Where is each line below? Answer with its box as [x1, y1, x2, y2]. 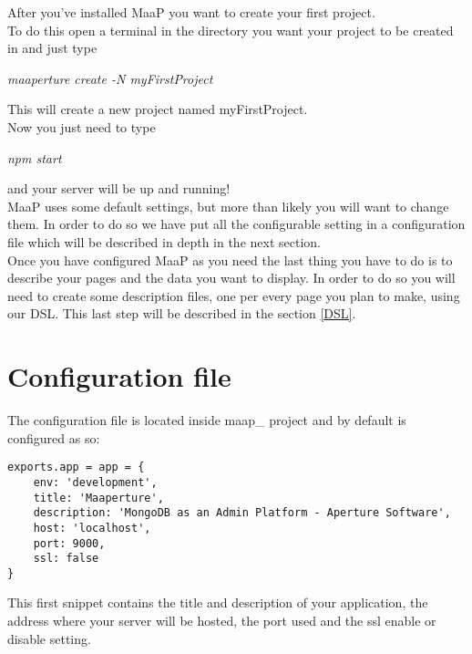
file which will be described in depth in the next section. [7, 232, 321, 251]
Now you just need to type [7, 117, 156, 136]
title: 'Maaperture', [33, 491, 164, 504]
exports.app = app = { [7, 461, 145, 474]
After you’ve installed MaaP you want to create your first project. [7, 3, 375, 21]
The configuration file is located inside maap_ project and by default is [7, 410, 406, 430]
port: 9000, [33, 536, 106, 550]
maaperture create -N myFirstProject [7, 68, 213, 88]
